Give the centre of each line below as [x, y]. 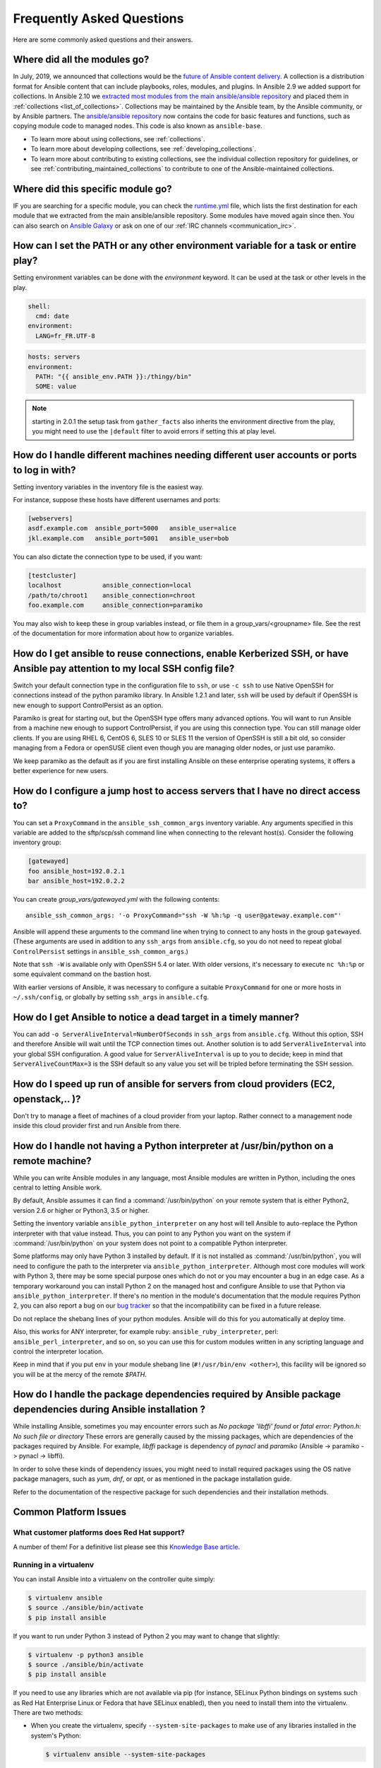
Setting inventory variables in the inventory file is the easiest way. [108, 487]
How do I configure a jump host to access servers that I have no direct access [187, 791]
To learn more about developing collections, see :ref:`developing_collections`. [144, 149]
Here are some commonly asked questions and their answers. [103, 40]
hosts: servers [54, 357]
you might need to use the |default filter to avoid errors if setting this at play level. [154, 431]
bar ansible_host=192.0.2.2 [76, 881]
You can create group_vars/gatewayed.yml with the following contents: [116, 900]
